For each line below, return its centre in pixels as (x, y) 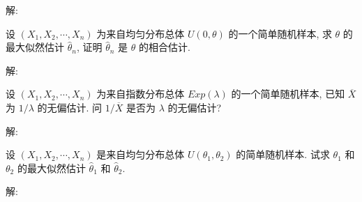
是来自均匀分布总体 (141, 154)
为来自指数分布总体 (141, 94)
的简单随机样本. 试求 (283, 154)
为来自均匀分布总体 (141, 33)
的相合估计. (164, 47)
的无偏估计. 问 (70, 107)
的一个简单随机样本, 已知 (288, 94)
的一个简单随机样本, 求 (280, 33)
